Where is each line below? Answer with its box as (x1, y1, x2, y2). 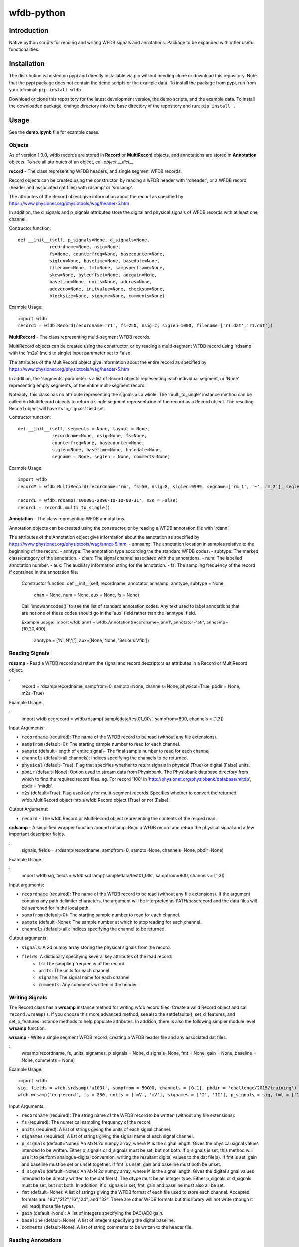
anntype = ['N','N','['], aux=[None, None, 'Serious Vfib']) (34, 637, 149, 643)
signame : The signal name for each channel (38, 974, 130, 980)
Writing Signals (9, 994, 47, 1001)
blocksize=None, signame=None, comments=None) (49, 293, 165, 299)
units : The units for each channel (38, 968, 110, 973)
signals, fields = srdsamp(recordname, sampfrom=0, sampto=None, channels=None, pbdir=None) (21, 847, 224, 853)
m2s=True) (21, 690, 44, 696)
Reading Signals (9, 650, 49, 657)
